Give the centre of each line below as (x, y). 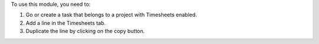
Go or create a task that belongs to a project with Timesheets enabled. (111, 15)
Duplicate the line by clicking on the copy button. (85, 31)
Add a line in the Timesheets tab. (66, 23)
